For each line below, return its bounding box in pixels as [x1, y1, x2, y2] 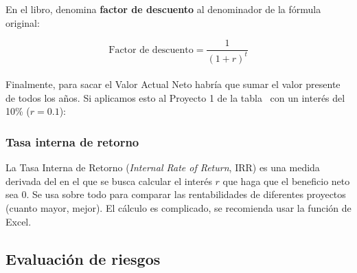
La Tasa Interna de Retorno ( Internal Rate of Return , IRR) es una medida [5, 160, 320, 175]
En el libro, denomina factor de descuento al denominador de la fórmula [5, 2, 321, 16]
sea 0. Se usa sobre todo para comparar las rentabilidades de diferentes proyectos [5, 187, 346, 201]
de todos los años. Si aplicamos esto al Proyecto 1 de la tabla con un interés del [5, 90, 345, 105]
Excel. [5, 214, 32, 228]
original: [5, 15, 40, 30]
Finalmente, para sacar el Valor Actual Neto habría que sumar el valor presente [5, 77, 341, 91]
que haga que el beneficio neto [222, 173, 350, 188]
